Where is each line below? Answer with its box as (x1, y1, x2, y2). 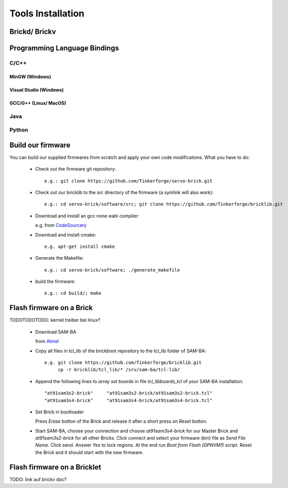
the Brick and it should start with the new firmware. (35, 449, 144, 455)
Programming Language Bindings (9, 44, 119, 52)
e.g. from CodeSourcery (35, 222, 87, 228)
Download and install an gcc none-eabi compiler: (35, 212, 139, 219)
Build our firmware (9, 140, 70, 149)
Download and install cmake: (35, 231, 96, 238)
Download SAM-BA (35, 329, 77, 335)
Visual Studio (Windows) (9, 86, 64, 93)
